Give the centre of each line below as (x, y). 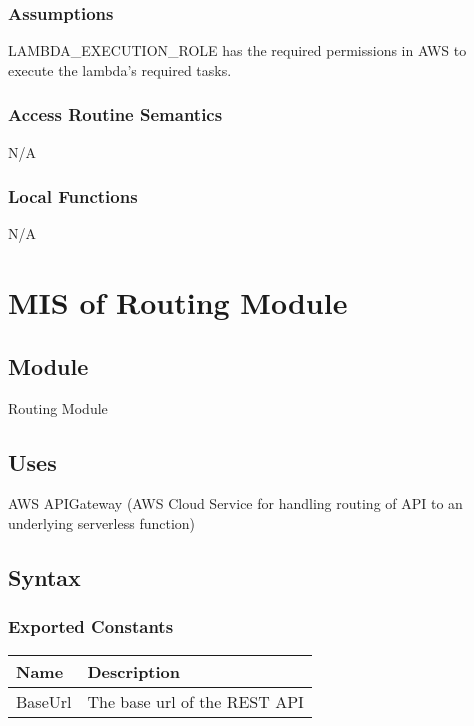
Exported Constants (91, 626)
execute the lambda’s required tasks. (120, 69)
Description (134, 671)
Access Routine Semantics (115, 114)
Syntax (44, 576)
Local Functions (73, 196)
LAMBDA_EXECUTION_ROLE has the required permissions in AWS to (237, 50)
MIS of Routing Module (178, 302)
